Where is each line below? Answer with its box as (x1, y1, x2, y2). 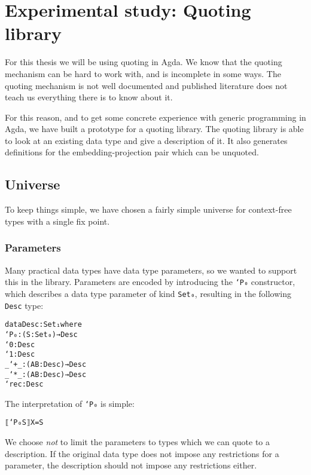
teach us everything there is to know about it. (5, 91, 173, 103)
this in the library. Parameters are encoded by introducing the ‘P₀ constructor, (5, 275, 295, 288)
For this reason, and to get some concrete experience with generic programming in (5, 111, 306, 123)
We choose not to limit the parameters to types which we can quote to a (5, 436, 270, 448)
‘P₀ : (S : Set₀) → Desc (5, 330, 78, 339)
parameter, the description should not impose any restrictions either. (5, 459, 257, 471)
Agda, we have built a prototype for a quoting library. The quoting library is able (5, 122, 304, 135)
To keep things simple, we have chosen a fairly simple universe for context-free (5, 203, 292, 216)
